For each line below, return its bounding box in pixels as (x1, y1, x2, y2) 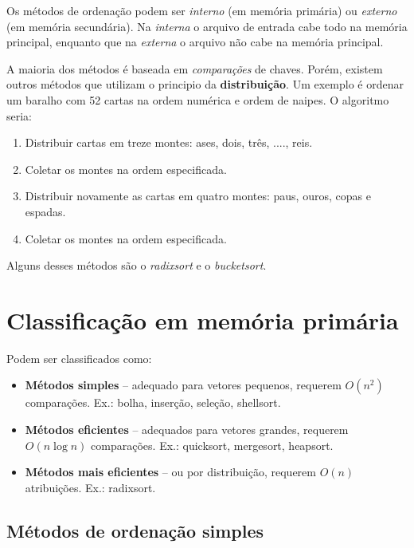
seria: (6, 107, 33, 124)
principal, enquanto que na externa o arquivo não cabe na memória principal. (6, 34, 384, 50)
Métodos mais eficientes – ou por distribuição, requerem (25, 463, 316, 480)
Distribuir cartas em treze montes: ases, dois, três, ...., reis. (25, 134, 313, 151)
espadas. (25, 203, 66, 219)
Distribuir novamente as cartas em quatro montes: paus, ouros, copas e (25, 187, 371, 204)
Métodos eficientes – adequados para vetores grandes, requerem (25, 421, 349, 438)
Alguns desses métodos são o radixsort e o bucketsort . (6, 257, 267, 274)
